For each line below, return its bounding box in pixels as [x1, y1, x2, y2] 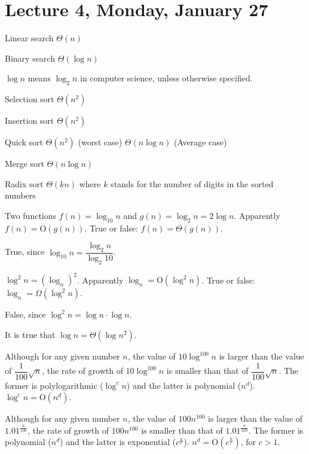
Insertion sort [5, 114, 54, 127]
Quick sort [5, 136, 43, 148]
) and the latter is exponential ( [60, 435, 176, 448]
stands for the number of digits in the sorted [111, 177, 274, 190]
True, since [5, 245, 45, 258]
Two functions [5, 209, 57, 221]
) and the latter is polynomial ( [126, 379, 241, 391]
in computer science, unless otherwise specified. [79, 72, 253, 84]
